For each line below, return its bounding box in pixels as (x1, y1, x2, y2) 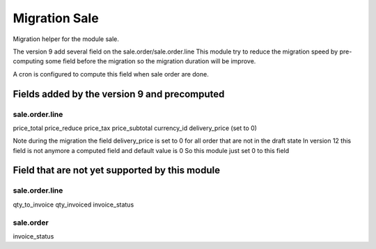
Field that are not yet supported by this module (13, 164, 221, 177)
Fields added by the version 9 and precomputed (13, 88, 225, 100)
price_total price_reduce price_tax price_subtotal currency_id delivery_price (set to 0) (13, 124, 258, 132)
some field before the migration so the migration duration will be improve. (45, 57, 256, 65)
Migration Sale (13, 10, 99, 26)
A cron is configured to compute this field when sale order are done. (13, 70, 209, 78)
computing (13, 57, 45, 65)
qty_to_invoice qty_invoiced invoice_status (13, 200, 134, 209)
